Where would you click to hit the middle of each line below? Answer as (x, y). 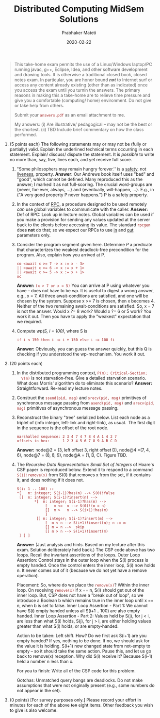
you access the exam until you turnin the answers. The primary (77, 90)
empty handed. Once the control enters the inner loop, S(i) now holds (86, 565)
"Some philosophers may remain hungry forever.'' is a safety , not (82, 169)
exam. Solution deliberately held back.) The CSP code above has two (86, 550)
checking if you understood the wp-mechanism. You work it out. (81, 354)
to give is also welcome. (33, 710)
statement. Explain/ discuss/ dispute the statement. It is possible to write (82, 154)
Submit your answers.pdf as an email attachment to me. (70, 115)
